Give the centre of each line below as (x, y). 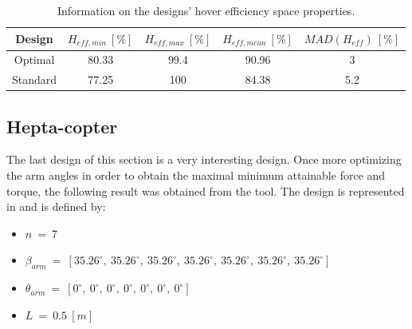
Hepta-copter (62, 126)
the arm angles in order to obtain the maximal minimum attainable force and (196, 175)
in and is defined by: (56, 206)
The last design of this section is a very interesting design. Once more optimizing (204, 159)
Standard (35, 79)
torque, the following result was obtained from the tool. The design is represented (206, 190)
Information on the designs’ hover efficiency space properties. (206, 10)
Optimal (34, 59)
